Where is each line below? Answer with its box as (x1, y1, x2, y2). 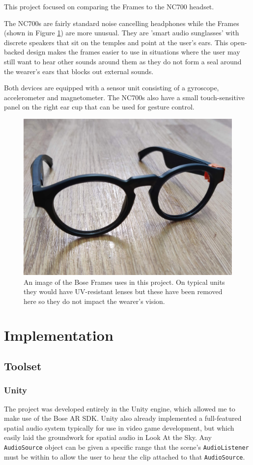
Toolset (4, 358, 42, 374)
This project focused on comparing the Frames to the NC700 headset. (4, 1, 214, 11)
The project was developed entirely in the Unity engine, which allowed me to (4, 403, 235, 413)
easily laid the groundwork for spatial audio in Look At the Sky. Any (4, 432, 212, 442)
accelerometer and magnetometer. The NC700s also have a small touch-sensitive (4, 92, 245, 102)
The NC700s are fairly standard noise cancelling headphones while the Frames (4, 18, 239, 28)
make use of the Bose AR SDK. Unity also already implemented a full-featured (4, 413, 242, 423)
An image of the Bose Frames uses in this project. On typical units (24, 276, 225, 287)
